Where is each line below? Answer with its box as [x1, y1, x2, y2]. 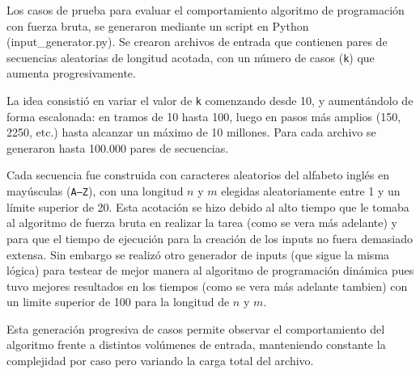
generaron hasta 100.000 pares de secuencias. [6, 139, 229, 156]
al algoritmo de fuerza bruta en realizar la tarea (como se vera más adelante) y [6, 214, 397, 231]
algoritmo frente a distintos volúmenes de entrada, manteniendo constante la [6, 336, 386, 353]
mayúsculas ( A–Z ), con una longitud [6, 183, 184, 200]
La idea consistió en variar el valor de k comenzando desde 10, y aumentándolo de [6, 92, 414, 109]
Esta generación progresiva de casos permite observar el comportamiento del [6, 320, 385, 337]
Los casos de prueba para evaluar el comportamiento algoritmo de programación [6, 2, 405, 18]
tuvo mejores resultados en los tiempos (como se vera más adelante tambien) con [6, 277, 408, 294]
